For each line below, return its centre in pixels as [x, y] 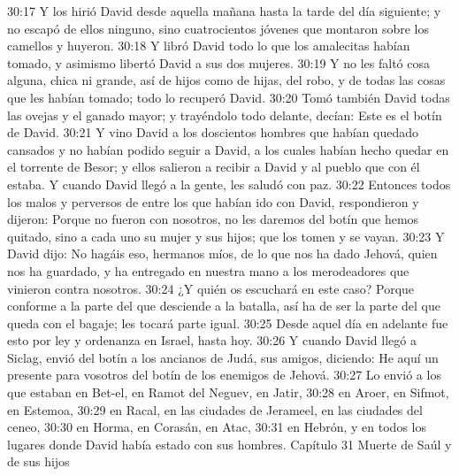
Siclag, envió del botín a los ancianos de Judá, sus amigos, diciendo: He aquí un [223, 357]
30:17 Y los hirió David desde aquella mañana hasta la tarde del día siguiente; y [224, 11]
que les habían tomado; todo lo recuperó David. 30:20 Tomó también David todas [229, 97]
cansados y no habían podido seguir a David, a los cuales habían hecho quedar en [228, 149]
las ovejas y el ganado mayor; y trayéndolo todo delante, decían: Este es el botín [225, 115]
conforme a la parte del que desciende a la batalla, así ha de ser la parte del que [224, 306]
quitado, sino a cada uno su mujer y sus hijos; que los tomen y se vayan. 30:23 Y [226, 236]
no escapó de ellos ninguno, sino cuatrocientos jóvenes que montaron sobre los [218, 28]
